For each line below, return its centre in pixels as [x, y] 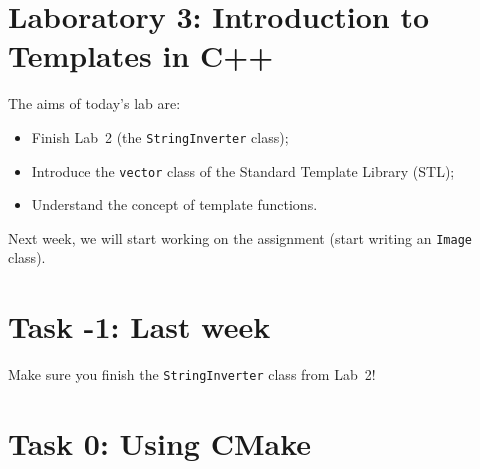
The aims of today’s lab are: [94, 103]
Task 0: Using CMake [160, 443]
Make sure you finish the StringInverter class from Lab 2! [192, 374]
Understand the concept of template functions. [174, 204]
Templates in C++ [141, 55]
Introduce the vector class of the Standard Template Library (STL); [243, 170]
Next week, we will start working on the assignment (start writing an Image [240, 237]
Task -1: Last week [139, 326]
